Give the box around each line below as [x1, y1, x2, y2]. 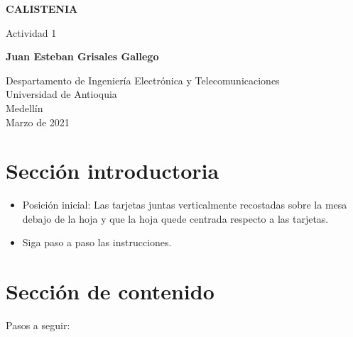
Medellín [6, 100, 43, 115]
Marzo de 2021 [6, 114, 70, 129]
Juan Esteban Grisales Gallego [6, 49, 159, 64]
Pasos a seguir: [6, 318, 70, 333]
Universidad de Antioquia [6, 87, 117, 101]
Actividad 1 [6, 25, 57, 40]
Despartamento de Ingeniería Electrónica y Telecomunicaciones [6, 72, 280, 87]
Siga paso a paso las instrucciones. [22, 235, 172, 250]
